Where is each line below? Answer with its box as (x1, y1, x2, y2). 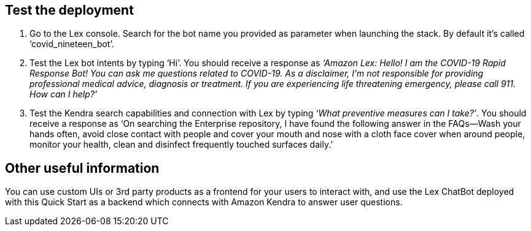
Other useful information (5, 160, 160, 176)
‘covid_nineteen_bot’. (29, 39, 114, 50)
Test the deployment (5, 2, 134, 18)
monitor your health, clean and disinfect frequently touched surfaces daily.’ (29, 139, 333, 150)
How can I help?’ (29, 89, 98, 100)
